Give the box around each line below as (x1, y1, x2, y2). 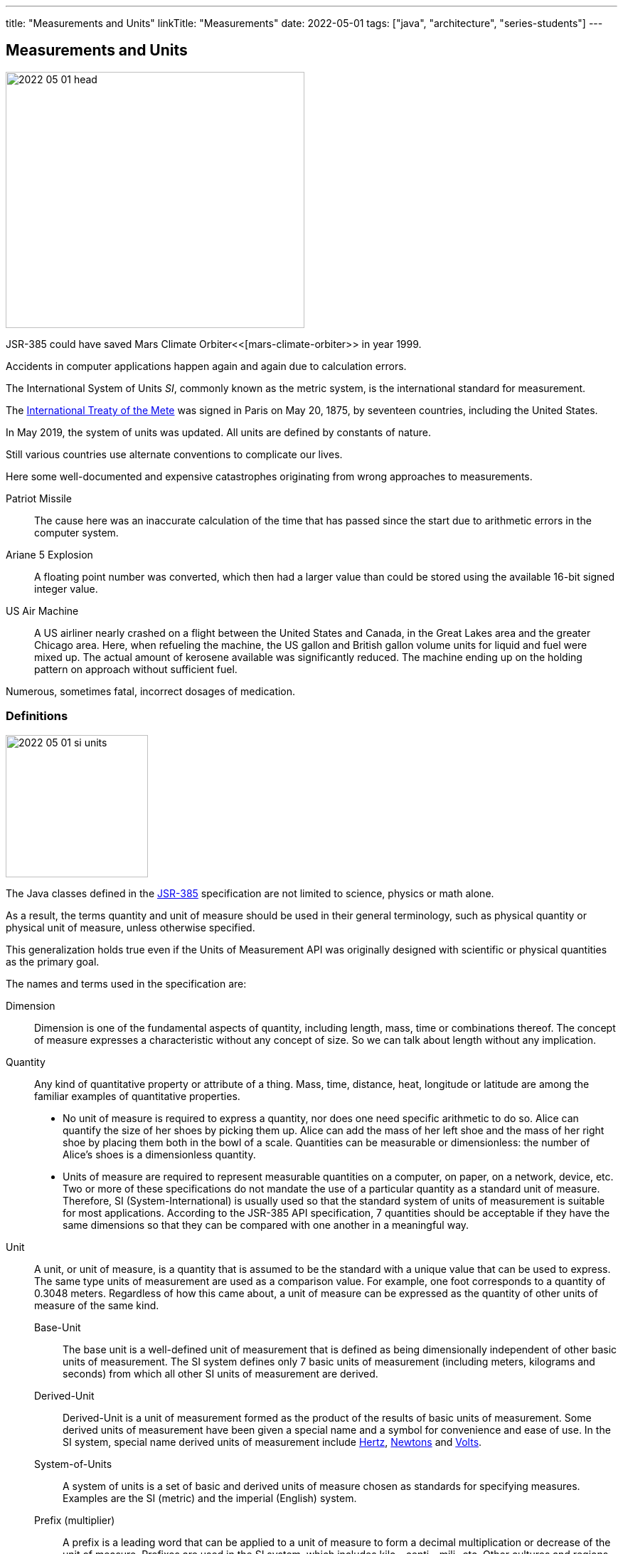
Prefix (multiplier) (34, 1513, 115, 1526)
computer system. (34, 526, 119, 539)
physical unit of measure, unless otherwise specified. (6, 921, 255, 934)
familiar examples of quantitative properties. (34, 1089, 240, 1102)
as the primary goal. (6, 955, 100, 968)
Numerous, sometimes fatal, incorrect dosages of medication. (6, 684, 296, 697)
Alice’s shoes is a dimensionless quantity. (63, 1148, 256, 1161)
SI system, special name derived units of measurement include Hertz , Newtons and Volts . (63, 1435, 482, 1448)
